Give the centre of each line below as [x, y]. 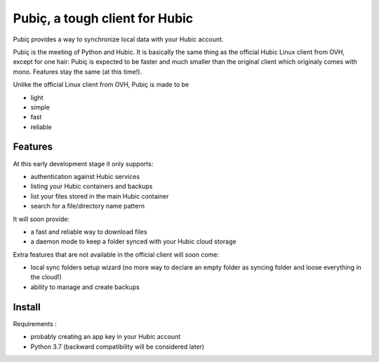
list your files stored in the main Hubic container [100, 196]
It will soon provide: [41, 219]
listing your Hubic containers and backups [92, 187]
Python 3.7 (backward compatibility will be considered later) [118, 347]
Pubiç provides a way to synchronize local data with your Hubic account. [118, 39]
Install [27, 307]
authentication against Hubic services [85, 176]
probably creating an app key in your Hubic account [106, 337]
